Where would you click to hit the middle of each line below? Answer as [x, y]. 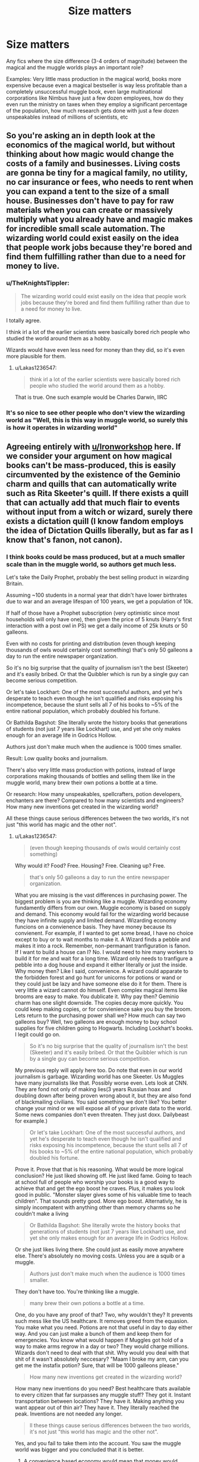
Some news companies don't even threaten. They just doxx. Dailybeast [102, 1115]
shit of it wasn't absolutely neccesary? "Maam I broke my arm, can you [102, 1359]
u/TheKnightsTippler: [38, 283]
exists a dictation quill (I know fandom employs [95, 521]
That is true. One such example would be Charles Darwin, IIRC [91, 397]
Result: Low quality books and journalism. [57, 758]
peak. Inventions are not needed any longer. [69, 1414]
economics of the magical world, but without [91, 145]
